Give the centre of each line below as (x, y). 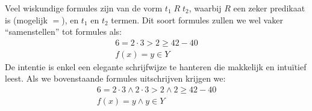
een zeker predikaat (269, 8)
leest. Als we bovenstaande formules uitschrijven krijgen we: (115, 78)
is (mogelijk (26, 19)
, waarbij (205, 8)
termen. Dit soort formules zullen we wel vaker (197, 19)
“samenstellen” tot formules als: (63, 31)
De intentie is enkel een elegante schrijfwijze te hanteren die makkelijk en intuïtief (156, 66)
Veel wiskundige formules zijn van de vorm (84, 8)
